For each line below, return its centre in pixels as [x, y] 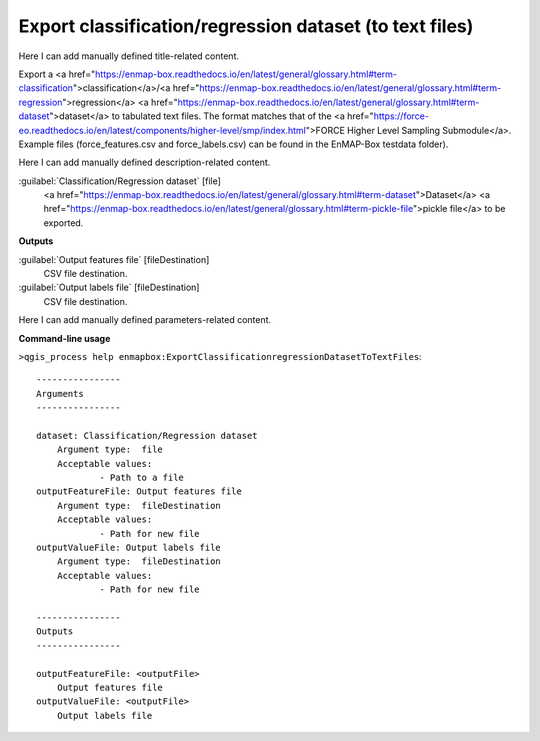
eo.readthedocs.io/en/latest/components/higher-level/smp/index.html [162, 130]
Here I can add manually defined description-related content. [144, 162]
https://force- [401, 116]
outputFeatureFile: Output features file [139, 491]
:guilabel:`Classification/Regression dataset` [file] [120, 181]
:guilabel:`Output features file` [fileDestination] [114, 259]
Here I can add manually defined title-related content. [129, 56]
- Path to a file [142, 478]
